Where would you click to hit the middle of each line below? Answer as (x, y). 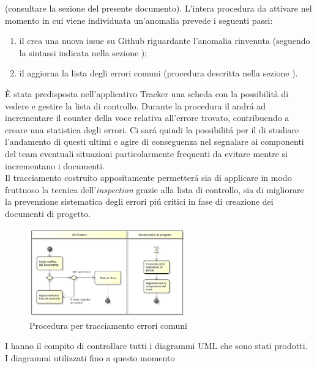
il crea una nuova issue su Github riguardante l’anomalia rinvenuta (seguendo (165, 41)
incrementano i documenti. (55, 165)
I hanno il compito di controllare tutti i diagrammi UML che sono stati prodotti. (156, 346)
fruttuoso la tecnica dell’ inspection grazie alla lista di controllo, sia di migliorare (155, 189)
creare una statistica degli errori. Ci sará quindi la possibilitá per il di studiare (152, 129)
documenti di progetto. (48, 213)
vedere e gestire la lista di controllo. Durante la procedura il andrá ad (136, 105)
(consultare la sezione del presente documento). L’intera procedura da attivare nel (158, 8)
